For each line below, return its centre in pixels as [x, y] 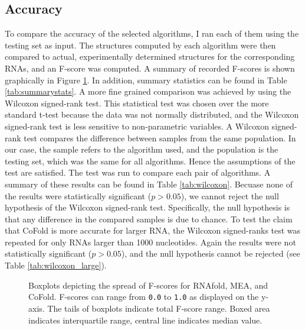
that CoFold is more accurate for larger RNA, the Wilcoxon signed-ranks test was [153, 230]
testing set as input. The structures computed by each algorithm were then [140, 45]
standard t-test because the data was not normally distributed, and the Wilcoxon [152, 114]
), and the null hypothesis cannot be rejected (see [211, 253]
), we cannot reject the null [230, 195]
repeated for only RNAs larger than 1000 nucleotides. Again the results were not [150, 242]
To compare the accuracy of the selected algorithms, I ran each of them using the [152, 33]
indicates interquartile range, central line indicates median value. [145, 320]
